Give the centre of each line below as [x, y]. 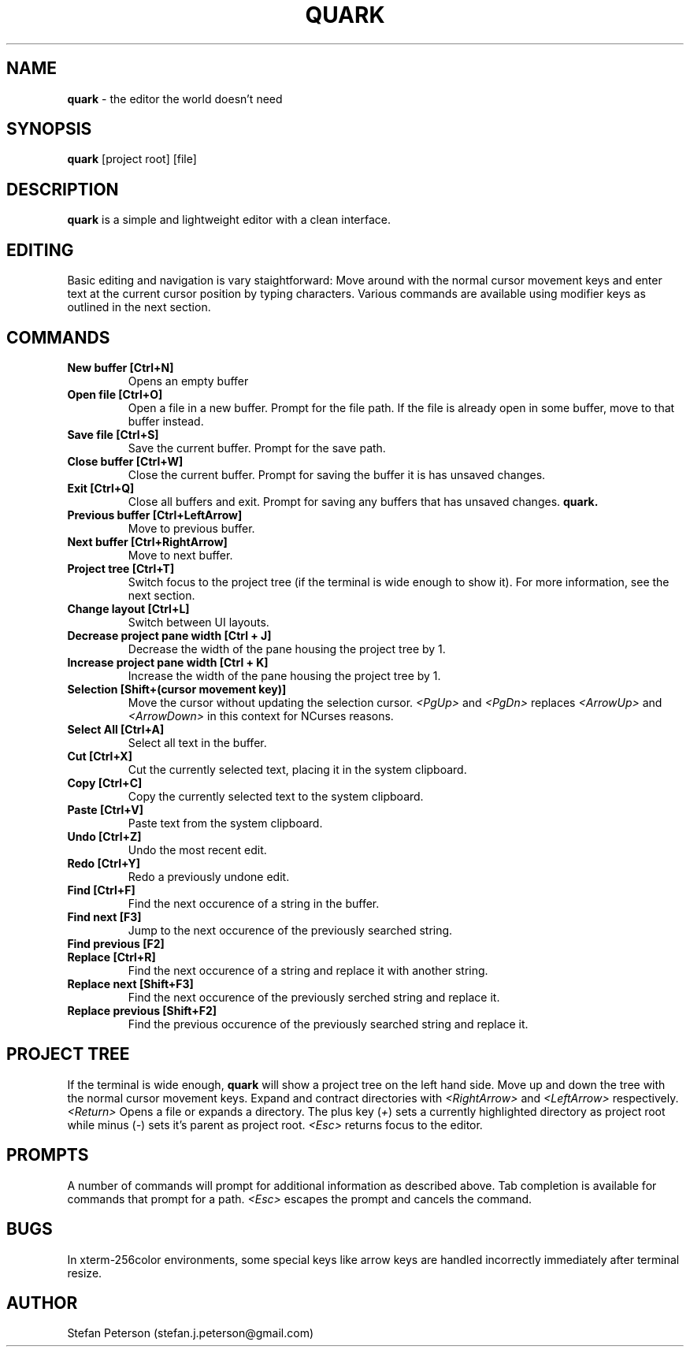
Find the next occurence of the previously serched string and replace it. [314, 997]
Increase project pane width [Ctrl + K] [168, 662]
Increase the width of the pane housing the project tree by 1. [284, 675]
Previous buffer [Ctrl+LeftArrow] [155, 515]
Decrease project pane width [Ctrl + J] [169, 635]
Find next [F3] [104, 916]
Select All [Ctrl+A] [116, 729]
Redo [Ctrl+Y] [104, 863]
